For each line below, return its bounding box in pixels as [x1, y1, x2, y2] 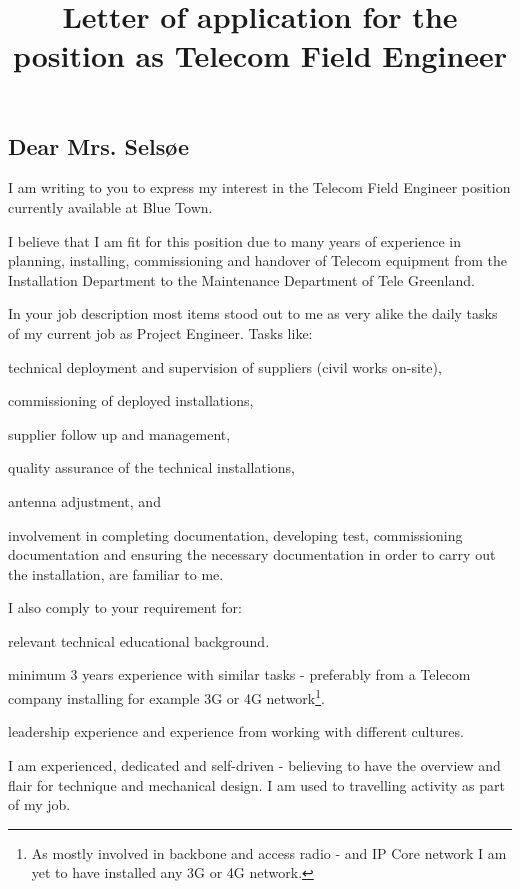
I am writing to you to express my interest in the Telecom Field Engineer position [8, 177, 511, 198]
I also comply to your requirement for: [8, 597, 242, 618]
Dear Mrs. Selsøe [8, 130, 190, 161]
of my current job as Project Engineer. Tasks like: [8, 322, 313, 343]
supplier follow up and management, [8, 423, 231, 444]
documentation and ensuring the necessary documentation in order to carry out [8, 544, 496, 565]
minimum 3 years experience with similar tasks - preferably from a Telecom [8, 664, 471, 685]
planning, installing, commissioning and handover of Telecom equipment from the [8, 250, 507, 271]
